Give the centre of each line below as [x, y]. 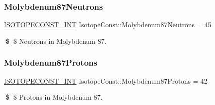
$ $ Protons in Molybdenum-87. [54, 97]
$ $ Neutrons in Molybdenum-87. [56, 41]
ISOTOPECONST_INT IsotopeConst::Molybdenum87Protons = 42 [106, 80]
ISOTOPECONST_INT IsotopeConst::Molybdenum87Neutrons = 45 [108, 25]
